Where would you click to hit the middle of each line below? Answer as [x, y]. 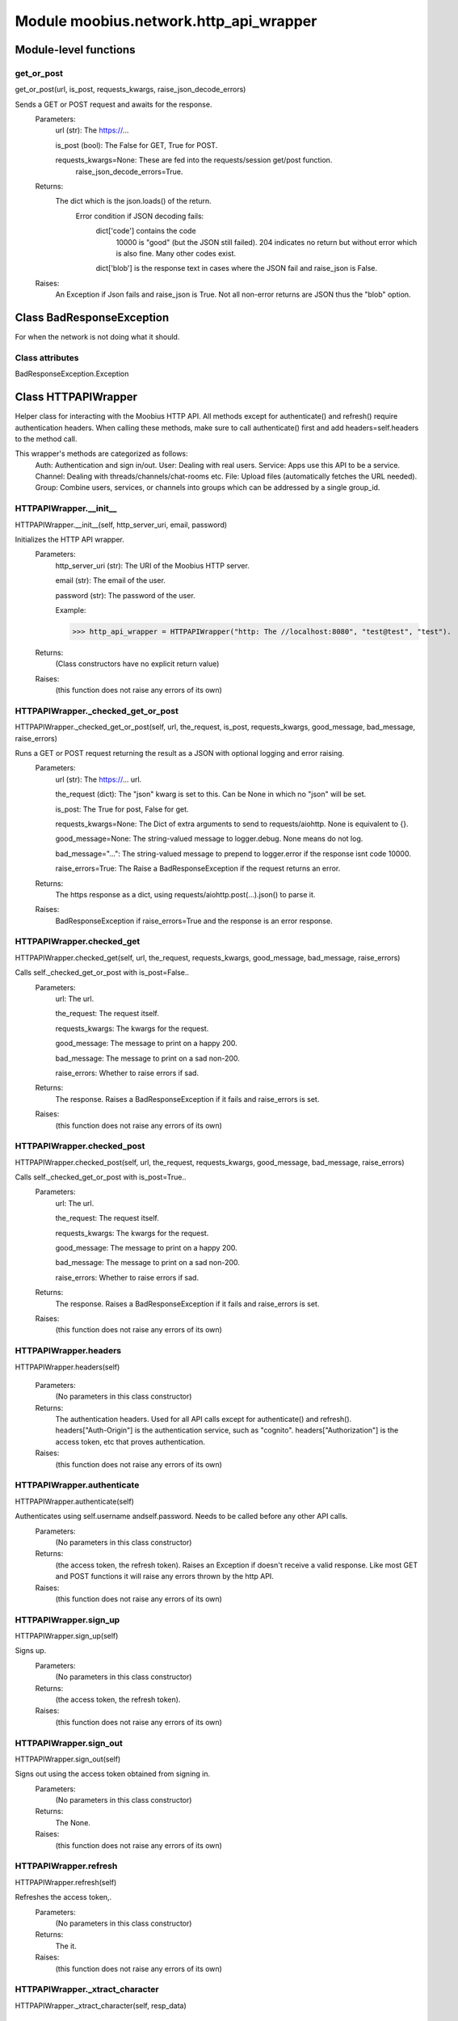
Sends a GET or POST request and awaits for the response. [113, 104]
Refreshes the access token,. [63, 1897]
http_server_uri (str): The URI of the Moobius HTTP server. [152, 565]
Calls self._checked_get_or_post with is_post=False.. [102, 973]
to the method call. [46, 439]
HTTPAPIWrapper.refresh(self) [66, 1882]
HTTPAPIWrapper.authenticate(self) [75, 1501]
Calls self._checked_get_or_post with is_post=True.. [101, 1177]
